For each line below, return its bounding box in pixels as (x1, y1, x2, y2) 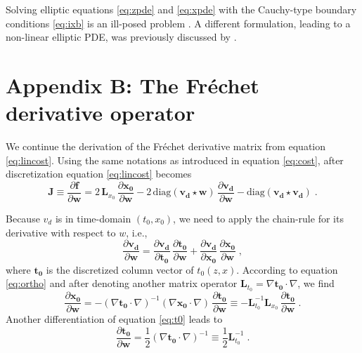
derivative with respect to (6, 225, 116, 239)
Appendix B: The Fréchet (6, 70, 259, 99)
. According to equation (236, 262, 338, 277)
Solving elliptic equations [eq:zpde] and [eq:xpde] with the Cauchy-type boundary (6, 2, 357, 16)
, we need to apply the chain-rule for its (173, 211, 344, 225)
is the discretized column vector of (46, 262, 194, 277)
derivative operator (6, 98, 195, 127)
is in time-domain (55, 211, 131, 225)
